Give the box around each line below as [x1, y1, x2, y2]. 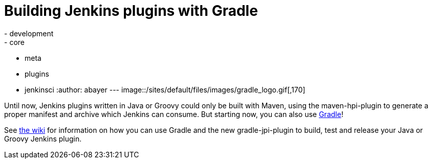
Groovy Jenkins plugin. [4, 134, 82, 143]
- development [4, 29, 54, 38]
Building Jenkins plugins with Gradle [4, 2, 258, 19]
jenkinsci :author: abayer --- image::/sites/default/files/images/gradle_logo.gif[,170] [25, 85, 306, 94]
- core [4, 37, 25, 46]
